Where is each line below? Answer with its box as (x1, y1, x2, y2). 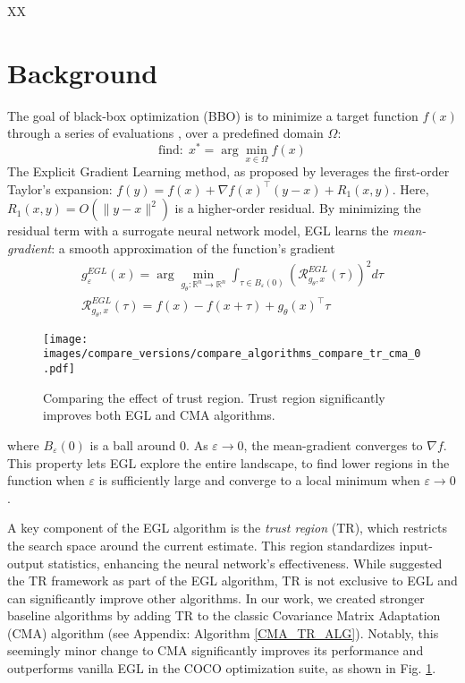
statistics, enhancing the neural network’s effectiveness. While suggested (47, 553, 443, 572)
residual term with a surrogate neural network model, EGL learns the (7, 221, 389, 240)
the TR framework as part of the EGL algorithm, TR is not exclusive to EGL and (7, 571, 458, 590)
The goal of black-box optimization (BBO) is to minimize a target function (7, 106, 418, 124)
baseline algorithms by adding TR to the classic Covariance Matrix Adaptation (7, 606, 441, 625)
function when (7, 471, 85, 490)
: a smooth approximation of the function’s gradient (51, 238, 335, 257)
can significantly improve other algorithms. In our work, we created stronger (7, 588, 425, 607)
